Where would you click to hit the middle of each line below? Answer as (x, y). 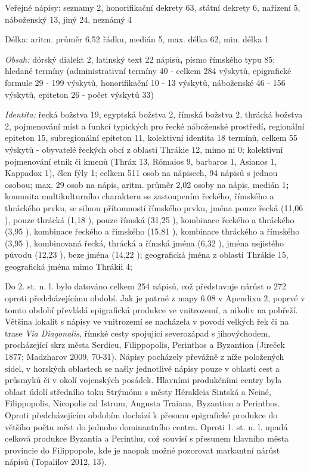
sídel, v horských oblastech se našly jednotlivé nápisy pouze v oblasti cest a (142, 368)
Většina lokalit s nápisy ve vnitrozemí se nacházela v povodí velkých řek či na (147, 321)
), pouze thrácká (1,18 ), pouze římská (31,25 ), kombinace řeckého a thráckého (150, 219)
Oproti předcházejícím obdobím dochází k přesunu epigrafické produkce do (141, 415)
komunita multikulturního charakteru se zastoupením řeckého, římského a (139, 196)
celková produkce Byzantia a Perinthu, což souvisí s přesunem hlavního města (147, 438)
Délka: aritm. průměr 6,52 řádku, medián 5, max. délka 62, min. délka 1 (137, 39)
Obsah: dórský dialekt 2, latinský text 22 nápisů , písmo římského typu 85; (140, 59)
